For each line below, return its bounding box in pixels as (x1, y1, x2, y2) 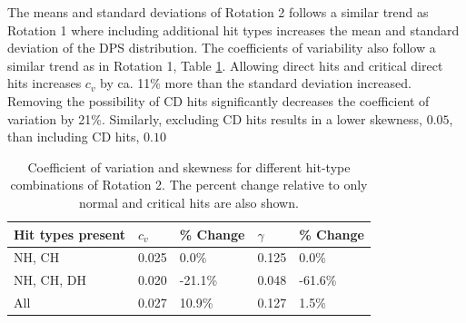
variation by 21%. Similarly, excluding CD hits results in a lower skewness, (7, 109, 422, 128)
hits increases (7, 73, 82, 93)
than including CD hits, (7, 127, 140, 146)
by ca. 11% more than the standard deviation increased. (100, 73, 411, 93)
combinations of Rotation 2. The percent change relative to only (10, 175, 368, 194)
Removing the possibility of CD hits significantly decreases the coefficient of (7, 91, 430, 110)
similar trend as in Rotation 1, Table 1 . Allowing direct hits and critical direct (7, 55, 443, 74)
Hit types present (14, 224, 125, 243)
